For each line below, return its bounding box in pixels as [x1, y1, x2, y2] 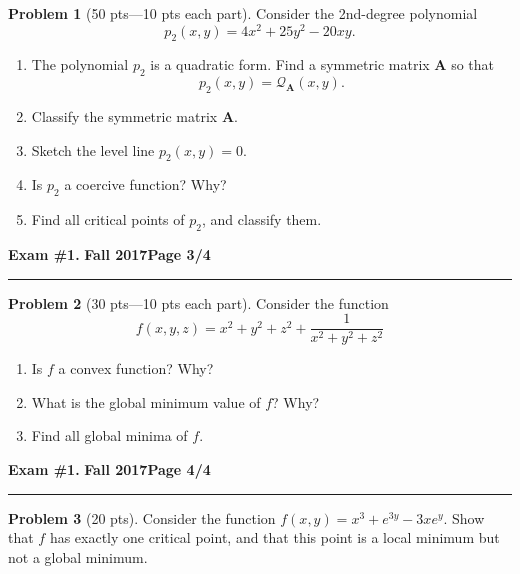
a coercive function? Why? [64, 174, 227, 195]
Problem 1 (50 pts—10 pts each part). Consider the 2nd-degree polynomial [8, 3, 478, 23]
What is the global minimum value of [31, 391, 261, 412]
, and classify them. [201, 209, 322, 230]
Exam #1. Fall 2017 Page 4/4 [8, 459, 211, 480]
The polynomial [31, 54, 129, 75]
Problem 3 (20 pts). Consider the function [8, 507, 276, 528]
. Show [443, 507, 485, 528]
